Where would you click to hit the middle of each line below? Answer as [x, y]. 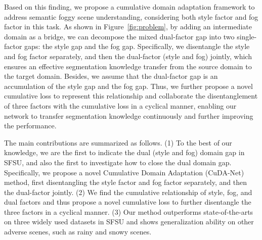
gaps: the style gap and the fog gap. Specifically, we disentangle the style [137, 46]
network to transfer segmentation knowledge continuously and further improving [129, 115]
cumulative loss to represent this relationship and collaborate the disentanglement [131, 96]
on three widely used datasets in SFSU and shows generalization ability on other [129, 222]
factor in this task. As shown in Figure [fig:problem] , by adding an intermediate [128, 27]
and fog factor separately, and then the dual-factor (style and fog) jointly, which [128, 56]
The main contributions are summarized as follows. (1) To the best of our [118, 142]
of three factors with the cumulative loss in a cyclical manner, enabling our [120, 105]
